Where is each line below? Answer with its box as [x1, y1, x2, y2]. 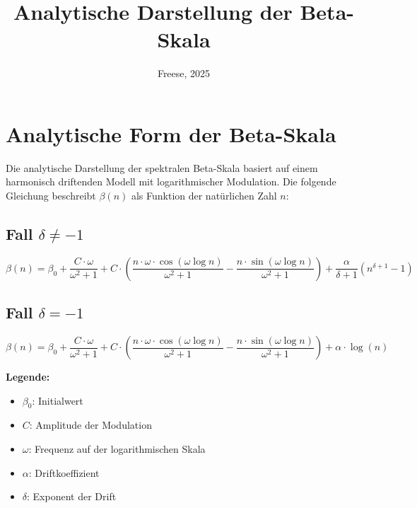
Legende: [6, 369, 50, 384]
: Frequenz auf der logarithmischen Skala [28, 441, 206, 456]
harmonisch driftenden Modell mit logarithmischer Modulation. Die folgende [6, 174, 336, 189]
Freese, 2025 [157, 66, 211, 81]
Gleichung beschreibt [6, 188, 96, 203]
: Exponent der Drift [27, 489, 117, 504]
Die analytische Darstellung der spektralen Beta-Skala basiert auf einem [6, 160, 318, 175]
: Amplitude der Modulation [29, 417, 152, 432]
